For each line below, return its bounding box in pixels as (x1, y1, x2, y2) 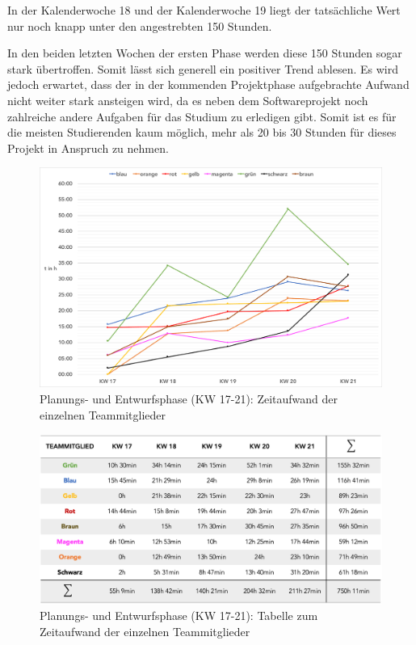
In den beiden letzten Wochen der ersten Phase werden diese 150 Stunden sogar (7, 44, 402, 61)
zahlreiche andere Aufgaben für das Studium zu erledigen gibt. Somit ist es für (7, 107, 397, 124)
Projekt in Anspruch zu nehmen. (7, 139, 169, 156)
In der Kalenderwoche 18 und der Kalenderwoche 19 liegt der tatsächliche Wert (7, 2, 401, 18)
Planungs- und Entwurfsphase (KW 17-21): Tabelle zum (40, 607, 318, 624)
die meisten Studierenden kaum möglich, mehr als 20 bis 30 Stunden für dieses (7, 124, 397, 141)
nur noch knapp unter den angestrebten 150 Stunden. (7, 17, 272, 34)
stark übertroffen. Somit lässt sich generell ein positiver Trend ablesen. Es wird (7, 60, 399, 77)
